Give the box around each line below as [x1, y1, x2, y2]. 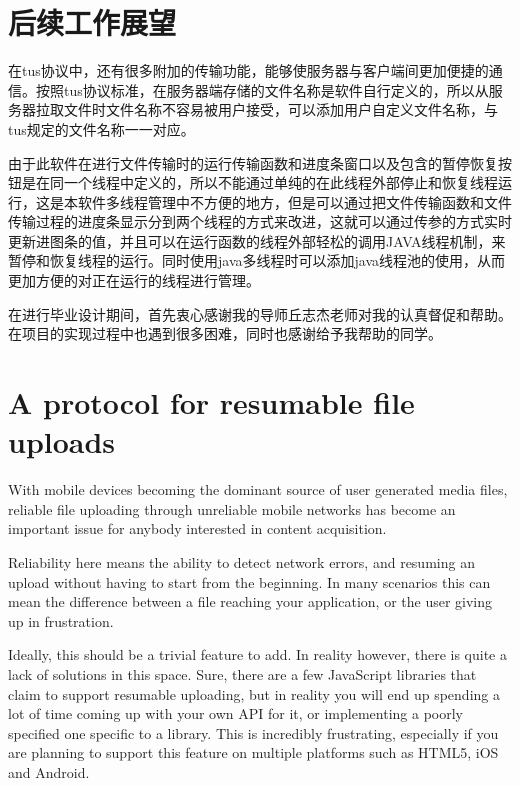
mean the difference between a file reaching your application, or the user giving [8, 591, 493, 612]
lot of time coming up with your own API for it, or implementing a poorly [8, 703, 463, 724]
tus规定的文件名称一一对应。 [8, 118, 195, 139]
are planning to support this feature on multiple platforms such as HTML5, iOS [8, 742, 499, 763]
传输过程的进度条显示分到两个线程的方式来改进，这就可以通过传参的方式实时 [8, 211, 512, 232]
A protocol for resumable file [8, 382, 415, 423]
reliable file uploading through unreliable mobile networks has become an [8, 498, 456, 519]
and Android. [8, 761, 90, 782]
